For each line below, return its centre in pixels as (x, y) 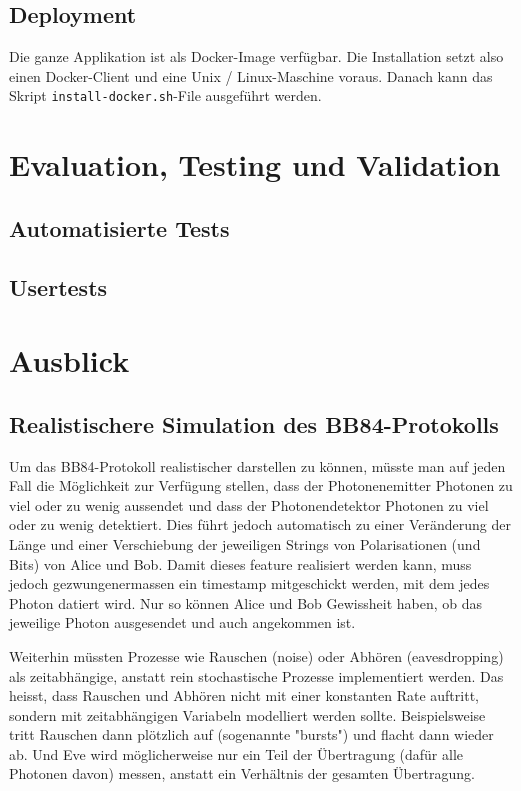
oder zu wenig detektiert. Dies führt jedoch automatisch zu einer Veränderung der (260, 524)
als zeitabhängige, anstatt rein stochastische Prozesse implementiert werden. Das (256, 675)
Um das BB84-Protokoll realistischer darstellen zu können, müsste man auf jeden (257, 465)
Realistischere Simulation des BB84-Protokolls (254, 423)
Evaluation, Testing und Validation (255, 164)
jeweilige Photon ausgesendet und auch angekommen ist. (182, 622)
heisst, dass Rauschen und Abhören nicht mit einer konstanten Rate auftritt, (244, 695)
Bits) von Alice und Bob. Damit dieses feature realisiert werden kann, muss (240, 563)
